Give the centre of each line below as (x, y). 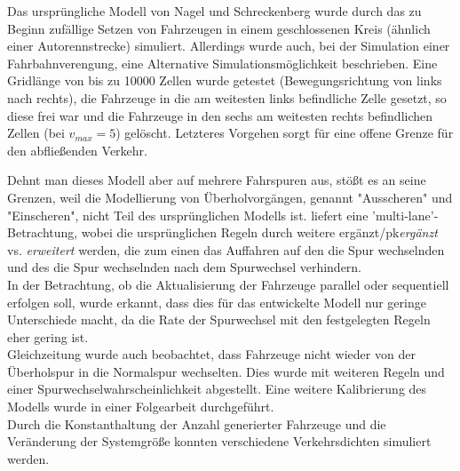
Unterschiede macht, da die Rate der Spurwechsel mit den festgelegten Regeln (219, 319)
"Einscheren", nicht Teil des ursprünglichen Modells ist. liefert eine (188, 215)
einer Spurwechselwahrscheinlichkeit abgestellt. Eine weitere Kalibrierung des (217, 389)
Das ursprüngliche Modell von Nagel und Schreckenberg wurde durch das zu (214, 11)
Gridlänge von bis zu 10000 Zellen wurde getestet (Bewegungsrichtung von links (225, 80)
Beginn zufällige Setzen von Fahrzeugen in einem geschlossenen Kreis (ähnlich (219, 28)
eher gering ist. (48, 336)
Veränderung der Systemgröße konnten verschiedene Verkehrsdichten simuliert (219, 441)
